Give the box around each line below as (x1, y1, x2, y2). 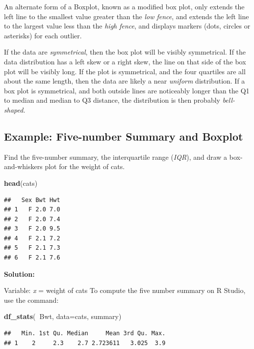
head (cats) (4, 177, 38, 188)
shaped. (4, 104, 25, 115)
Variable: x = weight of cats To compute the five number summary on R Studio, (4, 285, 246, 295)
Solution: (4, 268, 35, 279)
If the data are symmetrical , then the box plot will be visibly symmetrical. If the (4, 47, 246, 57)
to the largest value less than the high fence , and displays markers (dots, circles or (4, 21, 251, 31)
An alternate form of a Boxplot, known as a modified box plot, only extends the (4, 1, 245, 11)
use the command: (4, 294, 59, 305)
